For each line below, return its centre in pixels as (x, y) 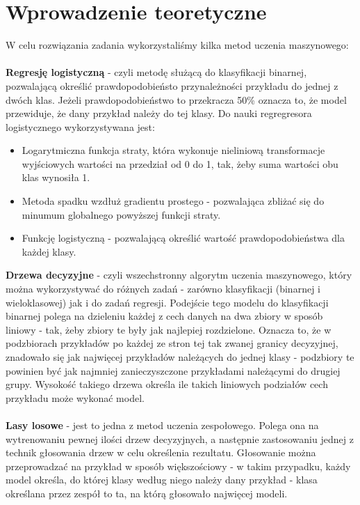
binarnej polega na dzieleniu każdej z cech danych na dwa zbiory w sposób (164, 316)
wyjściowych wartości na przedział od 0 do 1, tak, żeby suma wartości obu (180, 163)
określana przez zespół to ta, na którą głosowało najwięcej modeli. (147, 493)
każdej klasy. (49, 251)
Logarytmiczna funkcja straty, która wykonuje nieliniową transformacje (173, 150)
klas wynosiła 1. (56, 177)
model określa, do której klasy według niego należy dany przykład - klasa (162, 480)
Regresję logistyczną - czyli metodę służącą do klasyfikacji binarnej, (156, 72)
